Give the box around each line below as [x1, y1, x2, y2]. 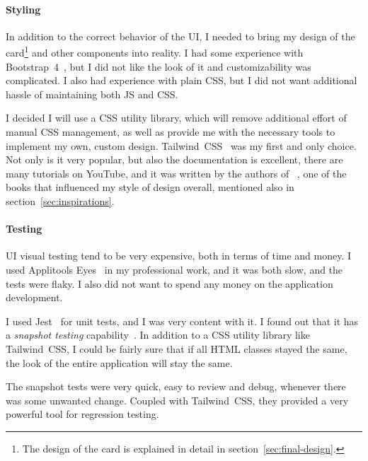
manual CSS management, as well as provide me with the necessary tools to [6, 124, 335, 139]
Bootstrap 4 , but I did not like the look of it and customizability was [6, 59, 311, 74]
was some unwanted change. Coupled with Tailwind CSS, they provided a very [6, 392, 349, 407]
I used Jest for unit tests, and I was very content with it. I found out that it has [6, 313, 359, 328]
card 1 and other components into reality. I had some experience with [6, 43, 304, 60]
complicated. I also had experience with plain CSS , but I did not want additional [6, 73, 357, 88]
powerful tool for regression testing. [6, 407, 159, 421]
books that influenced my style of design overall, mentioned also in [6, 180, 294, 194]
